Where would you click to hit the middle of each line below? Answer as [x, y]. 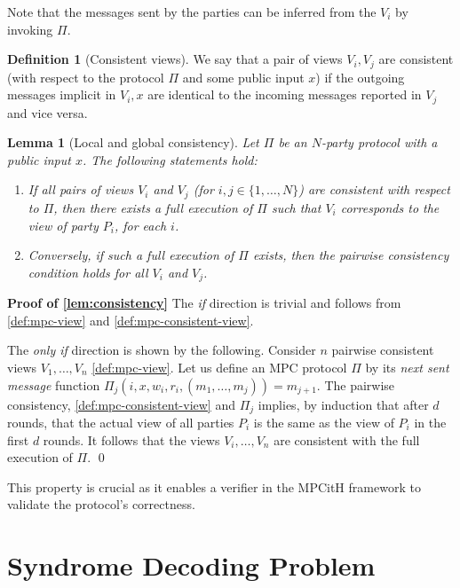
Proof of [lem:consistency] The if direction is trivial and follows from [204, 303]
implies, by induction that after [343, 404]
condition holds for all [88, 272]
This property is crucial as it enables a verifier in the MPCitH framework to [214, 486]
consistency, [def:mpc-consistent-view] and [121, 404]
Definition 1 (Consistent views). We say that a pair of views [175, 59]
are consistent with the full [347, 439]
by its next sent [407, 367]
